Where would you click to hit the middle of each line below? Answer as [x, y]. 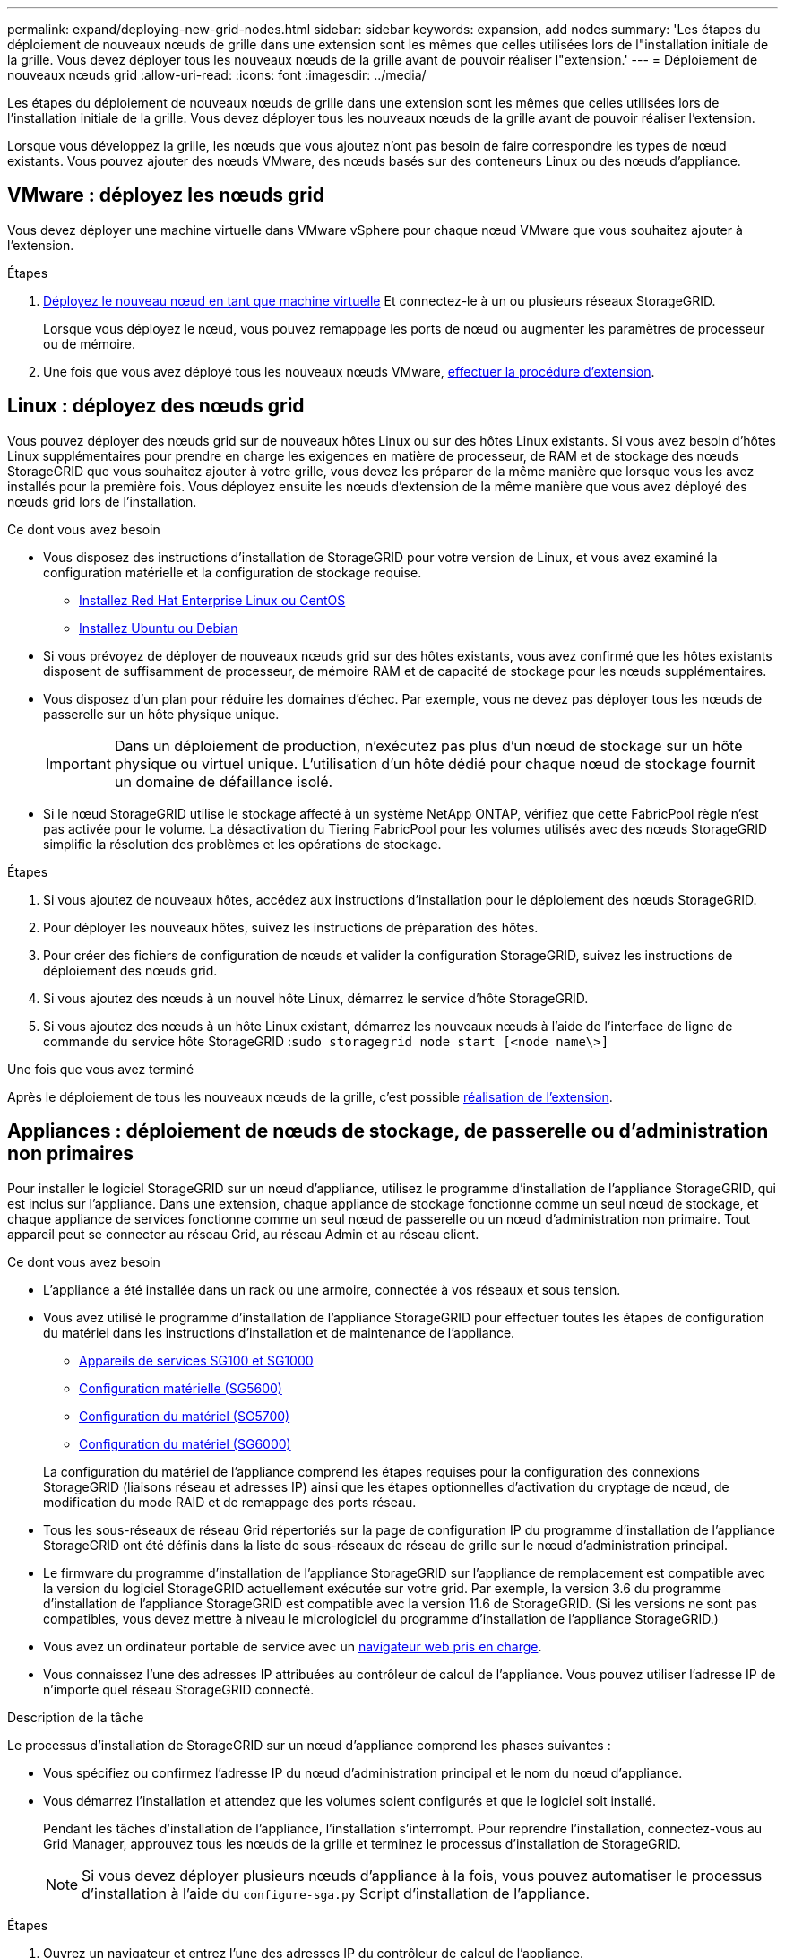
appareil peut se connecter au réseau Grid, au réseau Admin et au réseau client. [243, 1234]
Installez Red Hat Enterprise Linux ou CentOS [212, 600]
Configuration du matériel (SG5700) [185, 1416]
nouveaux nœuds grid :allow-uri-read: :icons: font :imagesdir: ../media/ [217, 75]
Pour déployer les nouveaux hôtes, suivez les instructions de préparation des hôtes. [291, 927]
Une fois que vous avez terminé [101, 1069]
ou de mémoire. [89, 343]
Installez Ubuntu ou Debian [159, 628]
